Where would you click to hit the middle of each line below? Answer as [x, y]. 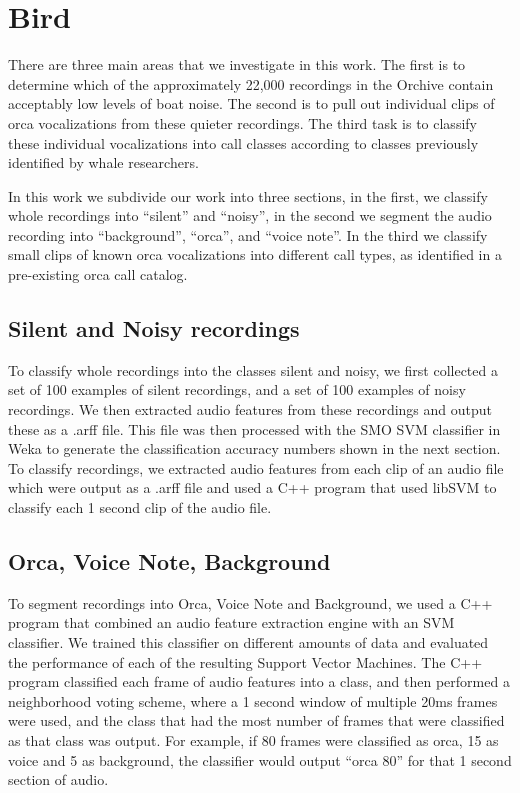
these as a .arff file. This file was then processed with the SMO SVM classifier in [254, 428]
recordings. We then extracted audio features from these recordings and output [250, 409]
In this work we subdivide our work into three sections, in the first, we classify [248, 195]
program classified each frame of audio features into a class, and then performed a [259, 681]
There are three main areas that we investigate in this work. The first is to [237, 64]
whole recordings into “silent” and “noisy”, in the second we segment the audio [250, 215]
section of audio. [58, 779]
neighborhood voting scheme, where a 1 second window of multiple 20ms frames [253, 700]
